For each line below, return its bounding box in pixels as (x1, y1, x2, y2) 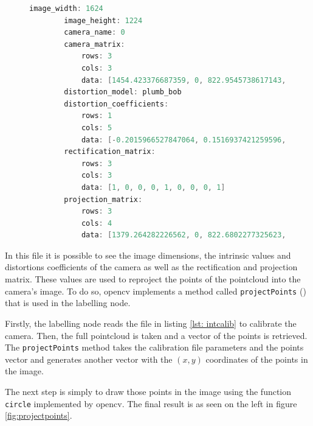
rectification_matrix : (64, 147, 156, 156)
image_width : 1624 (29, 4, 103, 13)
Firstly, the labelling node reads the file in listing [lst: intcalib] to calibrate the (5, 316, 297, 329)
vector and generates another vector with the (5, 352, 173, 365)
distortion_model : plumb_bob (64, 88, 182, 97)
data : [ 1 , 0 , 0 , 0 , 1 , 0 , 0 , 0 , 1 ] (81, 183, 225, 192)
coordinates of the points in (205, 352, 308, 365)
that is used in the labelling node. (5, 296, 131, 309)
